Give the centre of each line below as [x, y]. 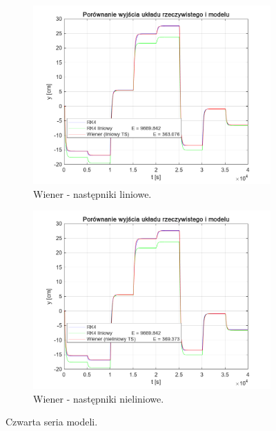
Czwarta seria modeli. [52, 422]
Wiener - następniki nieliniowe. [99, 398]
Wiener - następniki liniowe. [92, 193]
